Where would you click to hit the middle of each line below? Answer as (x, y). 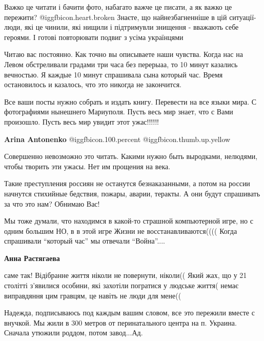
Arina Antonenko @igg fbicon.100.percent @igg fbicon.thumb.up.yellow (117, 139)
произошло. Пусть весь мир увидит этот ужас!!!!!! (82, 121)
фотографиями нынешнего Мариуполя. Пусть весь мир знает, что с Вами (119, 112)
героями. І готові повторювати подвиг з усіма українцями (94, 37)
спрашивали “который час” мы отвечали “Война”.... (85, 241)
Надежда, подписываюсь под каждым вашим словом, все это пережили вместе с (129, 313)
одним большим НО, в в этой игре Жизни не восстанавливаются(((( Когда (121, 230)
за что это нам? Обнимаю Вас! (52, 203)
